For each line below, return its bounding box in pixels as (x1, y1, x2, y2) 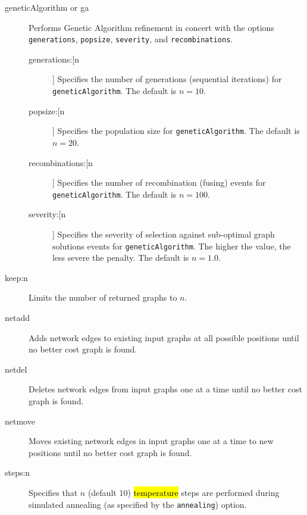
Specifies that (29, 486, 78, 498)
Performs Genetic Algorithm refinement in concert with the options (29, 21, 274, 33)
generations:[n (29, 52, 79, 65)
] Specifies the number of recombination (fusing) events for (52, 176, 266, 189)
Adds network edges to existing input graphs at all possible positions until (29, 331, 299, 344)
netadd (5, 311, 30, 323)
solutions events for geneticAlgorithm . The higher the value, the (52, 239, 291, 252)
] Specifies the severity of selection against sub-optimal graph (52, 227, 275, 240)
